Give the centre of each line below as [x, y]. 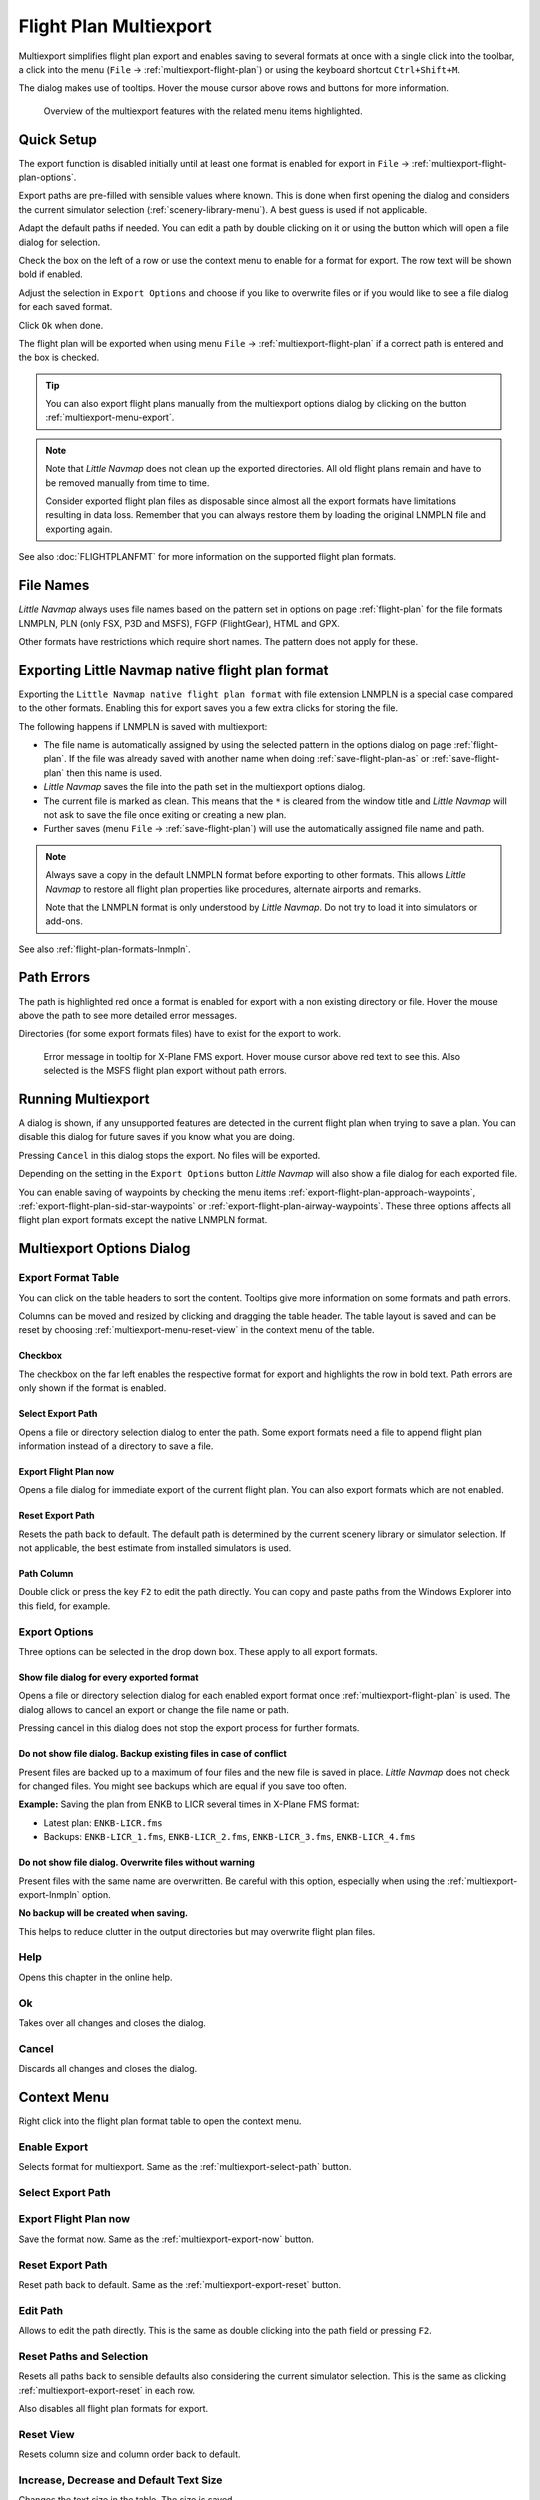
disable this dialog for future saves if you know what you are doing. [156, 1137]
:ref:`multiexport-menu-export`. [110, 417]
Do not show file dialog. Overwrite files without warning [136, 1862]
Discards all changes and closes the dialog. [108, 2069]
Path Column [46, 1574]
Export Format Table [69, 1278]
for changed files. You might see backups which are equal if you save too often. [182, 1786]
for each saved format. [65, 307]
